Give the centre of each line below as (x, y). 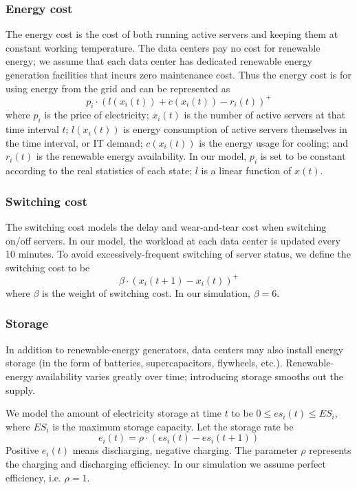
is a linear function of (246, 170)
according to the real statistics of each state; (99, 170)
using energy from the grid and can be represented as (118, 88)
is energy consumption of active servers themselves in (235, 129)
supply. (20, 389)
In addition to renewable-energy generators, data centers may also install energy (174, 349)
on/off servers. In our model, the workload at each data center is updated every (173, 240)
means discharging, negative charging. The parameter (185, 450)
